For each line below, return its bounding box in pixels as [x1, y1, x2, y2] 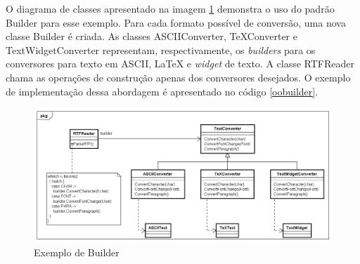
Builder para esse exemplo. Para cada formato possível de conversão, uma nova [6, 15, 346, 29]
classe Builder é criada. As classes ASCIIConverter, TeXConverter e [6, 29, 297, 44]
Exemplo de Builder [34, 244, 120, 259]
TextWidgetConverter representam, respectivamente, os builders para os [6, 42, 316, 57]
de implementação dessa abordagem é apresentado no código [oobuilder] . [6, 84, 319, 98]
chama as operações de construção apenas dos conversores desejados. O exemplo [6, 70, 351, 84]
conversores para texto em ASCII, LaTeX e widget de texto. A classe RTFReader [6, 56, 354, 71]
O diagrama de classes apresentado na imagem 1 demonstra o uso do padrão [6, 1, 335, 15]
